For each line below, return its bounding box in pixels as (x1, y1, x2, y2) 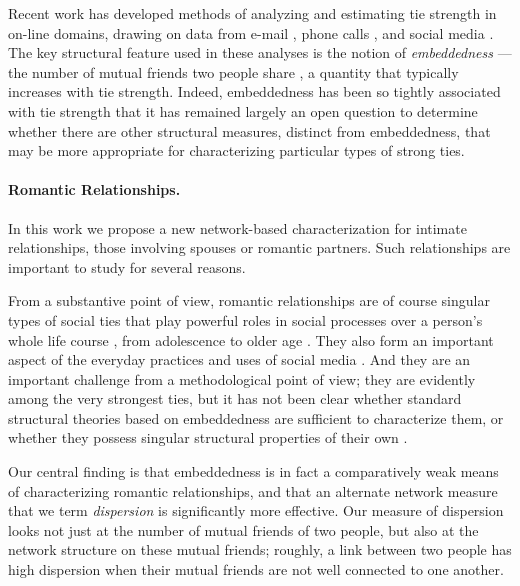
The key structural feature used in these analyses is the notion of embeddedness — (8, 42, 512, 63)
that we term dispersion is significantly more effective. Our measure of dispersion (8, 500, 504, 521)
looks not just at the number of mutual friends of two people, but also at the (8, 519, 479, 540)
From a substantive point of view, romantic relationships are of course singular (8, 290, 490, 311)
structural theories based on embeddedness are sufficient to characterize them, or (8, 407, 504, 428)
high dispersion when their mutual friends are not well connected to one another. (8, 559, 504, 580)
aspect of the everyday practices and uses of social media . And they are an (8, 349, 471, 370)
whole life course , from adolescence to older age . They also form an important (8, 329, 494, 350)
